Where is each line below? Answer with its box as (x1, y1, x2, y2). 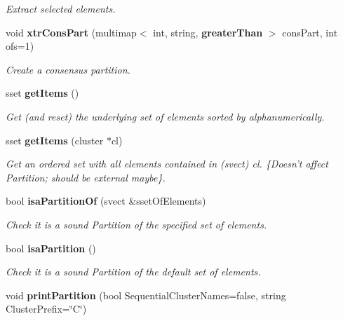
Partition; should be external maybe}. (6, 170, 166, 184)
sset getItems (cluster (6, 132, 104, 147)
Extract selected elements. (6, 1, 116, 15)
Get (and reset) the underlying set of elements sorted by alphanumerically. (6, 109, 325, 123)
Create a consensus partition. (6, 62, 130, 76)
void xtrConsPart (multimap (6, 25, 137, 39)
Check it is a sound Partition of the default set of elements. (6, 264, 261, 279)
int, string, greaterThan (153, 25, 263, 39)
